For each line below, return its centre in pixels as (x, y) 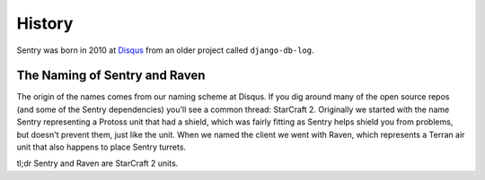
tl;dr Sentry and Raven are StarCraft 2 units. (97, 163)
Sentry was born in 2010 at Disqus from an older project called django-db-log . (165, 50)
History (45, 23)
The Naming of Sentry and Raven (111, 76)
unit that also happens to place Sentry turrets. (101, 147)
